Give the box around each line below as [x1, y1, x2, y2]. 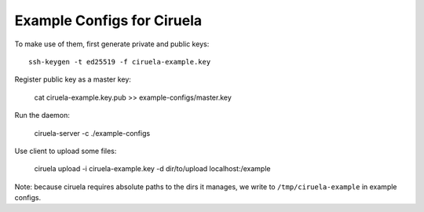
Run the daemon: [14, 111, 71, 120]
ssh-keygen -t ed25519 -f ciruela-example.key [28, 57, 211, 66]
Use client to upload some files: [14, 146, 117, 155]
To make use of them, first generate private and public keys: [14, 39, 210, 49]
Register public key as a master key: [14, 75, 131, 84]
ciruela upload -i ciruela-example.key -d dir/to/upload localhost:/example [34, 164, 271, 174]
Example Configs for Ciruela [14, 12, 203, 29]
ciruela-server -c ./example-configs [34, 128, 151, 137]
